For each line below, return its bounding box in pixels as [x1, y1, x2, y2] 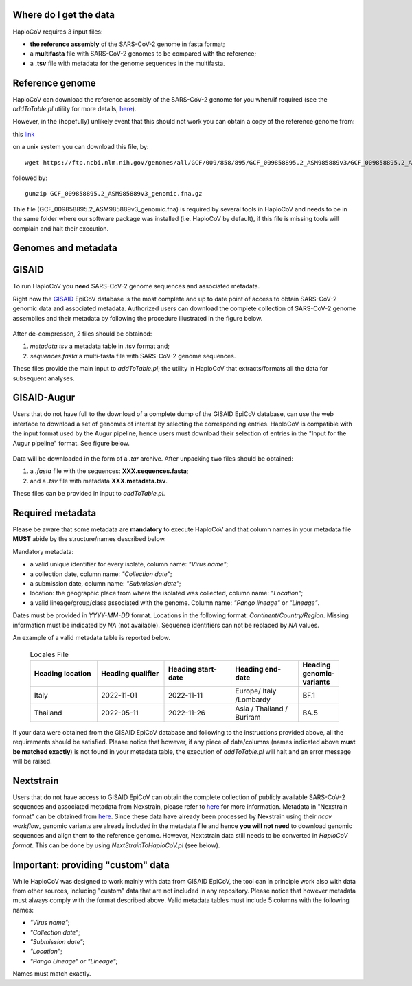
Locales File [30, 650, 69, 659]
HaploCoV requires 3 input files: [12, 27, 103, 36]
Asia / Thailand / [235, 704, 288, 713]
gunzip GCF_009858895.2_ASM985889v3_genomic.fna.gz [25, 190, 203, 198]
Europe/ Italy [235, 686, 277, 696]
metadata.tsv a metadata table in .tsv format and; [30, 342, 170, 350]
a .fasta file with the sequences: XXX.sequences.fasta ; [30, 467, 189, 475]
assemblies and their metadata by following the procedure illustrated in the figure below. [12, 314, 263, 322]
